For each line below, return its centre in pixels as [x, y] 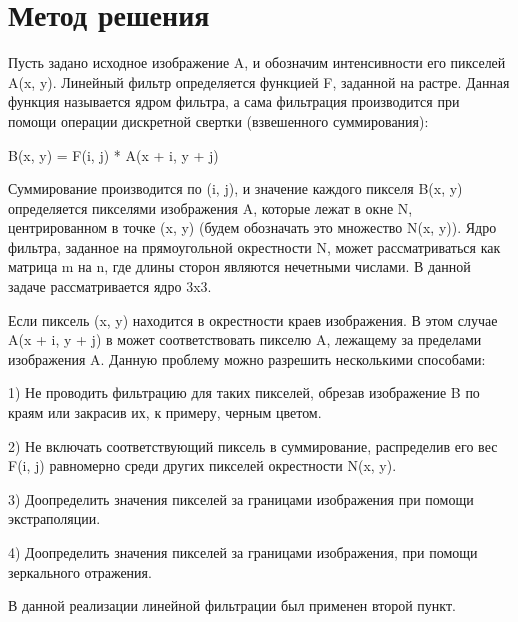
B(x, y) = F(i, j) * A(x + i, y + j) [113, 154]
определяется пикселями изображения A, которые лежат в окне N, [210, 207]
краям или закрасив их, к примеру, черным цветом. [165, 412]
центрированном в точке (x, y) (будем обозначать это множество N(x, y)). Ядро [252, 227]
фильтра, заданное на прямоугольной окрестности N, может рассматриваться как [254, 246]
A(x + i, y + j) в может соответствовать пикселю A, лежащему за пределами [245, 339]
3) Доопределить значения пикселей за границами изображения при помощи [241, 498]
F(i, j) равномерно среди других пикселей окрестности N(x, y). [202, 465]
